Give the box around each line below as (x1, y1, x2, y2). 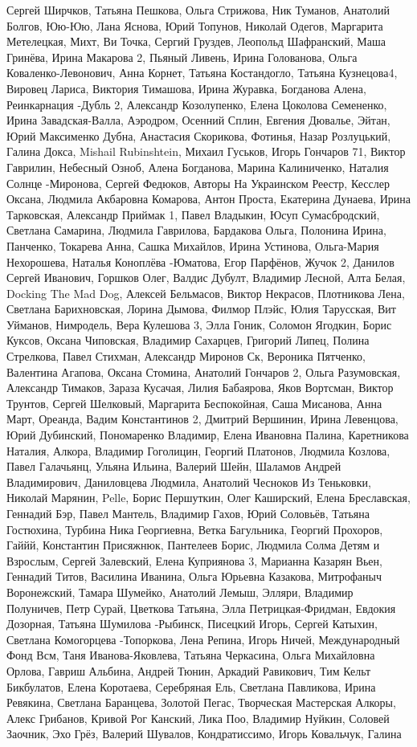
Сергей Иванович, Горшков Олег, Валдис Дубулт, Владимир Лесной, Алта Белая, (6, 269, 406, 286)
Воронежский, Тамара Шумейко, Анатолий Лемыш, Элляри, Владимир (6, 583, 354, 600)
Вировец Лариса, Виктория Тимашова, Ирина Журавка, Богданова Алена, (6, 80, 366, 96)
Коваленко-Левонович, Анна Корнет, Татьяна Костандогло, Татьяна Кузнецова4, (6, 64, 398, 81)
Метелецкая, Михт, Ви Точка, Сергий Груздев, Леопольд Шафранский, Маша (6, 33, 386, 50)
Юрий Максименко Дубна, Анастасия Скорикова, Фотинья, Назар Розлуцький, (6, 127, 391, 144)
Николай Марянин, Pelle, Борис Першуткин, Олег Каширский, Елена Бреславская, (6, 489, 411, 506)
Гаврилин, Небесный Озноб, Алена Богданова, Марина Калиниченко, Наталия (6, 158, 389, 175)
